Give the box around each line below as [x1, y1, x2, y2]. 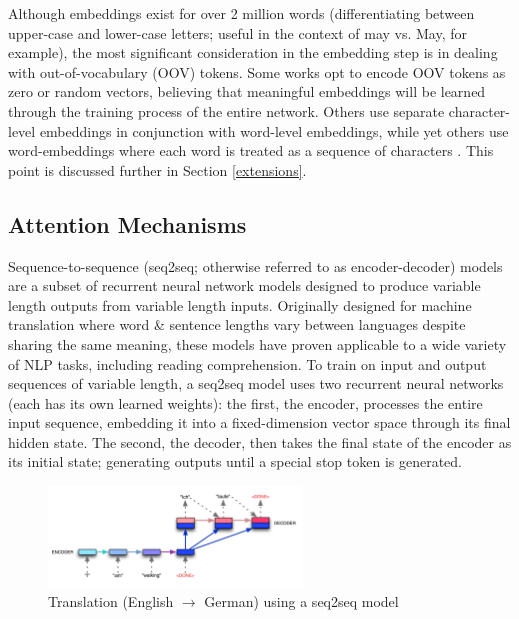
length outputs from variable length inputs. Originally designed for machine [8, 294, 472, 315]
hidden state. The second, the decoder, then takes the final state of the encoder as [8, 431, 512, 452]
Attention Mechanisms [8, 208, 247, 239]
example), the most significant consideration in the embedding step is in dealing [8, 42, 498, 63]
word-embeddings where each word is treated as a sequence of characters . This [8, 140, 494, 161]
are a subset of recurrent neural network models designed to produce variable [8, 275, 481, 296]
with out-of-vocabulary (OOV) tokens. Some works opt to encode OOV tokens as [8, 61, 506, 82]
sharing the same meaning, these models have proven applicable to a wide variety [8, 333, 507, 354]
